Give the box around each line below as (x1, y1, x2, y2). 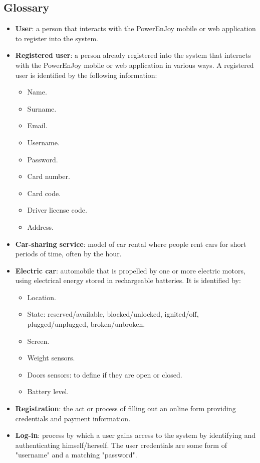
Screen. (27, 335, 50, 346)
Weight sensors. (27, 352, 75, 363)
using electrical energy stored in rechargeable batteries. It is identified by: (15, 275, 241, 286)
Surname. (27, 103, 57, 114)
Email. (27, 120, 48, 131)
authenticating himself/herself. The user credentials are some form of (15, 439, 227, 450)
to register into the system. (15, 33, 98, 43)
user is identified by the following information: (15, 69, 157, 80)
